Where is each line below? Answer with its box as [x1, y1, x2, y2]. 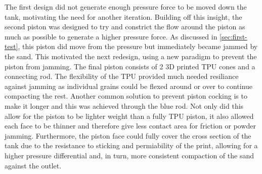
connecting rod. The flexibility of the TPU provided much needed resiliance [5, 71, 239, 81]
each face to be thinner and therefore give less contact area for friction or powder [5, 120, 256, 131]
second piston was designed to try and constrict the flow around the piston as [5, 21, 245, 32]
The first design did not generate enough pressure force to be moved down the [5, 2, 247, 12]
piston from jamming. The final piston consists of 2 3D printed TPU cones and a [5, 61, 255, 71]
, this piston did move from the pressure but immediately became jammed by [18, 41, 258, 52]
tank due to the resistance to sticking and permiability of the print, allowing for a [5, 140, 258, 151]
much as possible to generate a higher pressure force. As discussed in [5, 31, 217, 41]
